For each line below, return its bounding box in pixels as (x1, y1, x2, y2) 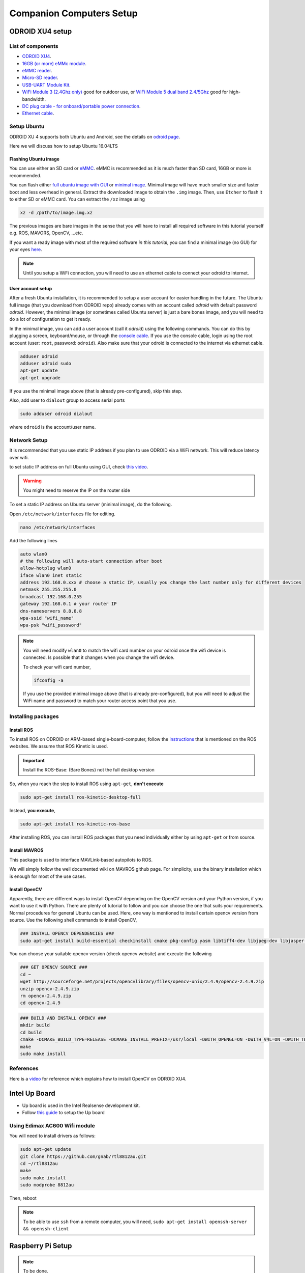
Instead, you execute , (9, 808, 55, 814)
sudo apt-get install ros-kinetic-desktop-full (20, 794, 141, 800)
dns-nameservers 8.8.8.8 (20, 608, 82, 614)
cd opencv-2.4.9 (20, 1000, 61, 1006)
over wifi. (9, 454, 29, 460)
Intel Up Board (9, 1089, 55, 1097)
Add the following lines (9, 537, 58, 543)
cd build (20, 1029, 42, 1035)
